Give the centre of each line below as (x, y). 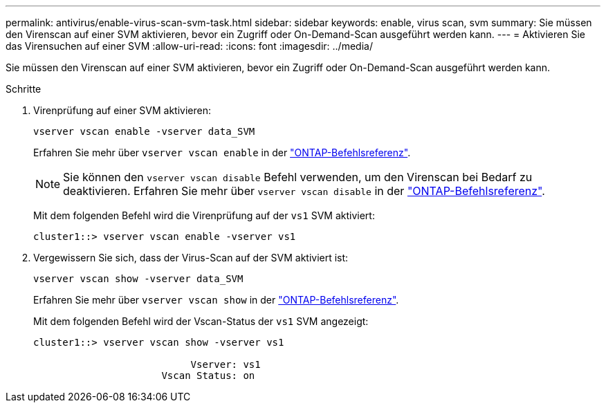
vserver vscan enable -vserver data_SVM (144, 131)
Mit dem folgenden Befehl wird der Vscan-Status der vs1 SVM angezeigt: (201, 321)
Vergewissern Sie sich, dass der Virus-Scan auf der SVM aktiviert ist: (191, 258)
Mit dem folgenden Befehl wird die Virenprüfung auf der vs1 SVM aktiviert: (204, 215)
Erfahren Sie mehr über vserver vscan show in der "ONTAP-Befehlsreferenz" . (216, 300)
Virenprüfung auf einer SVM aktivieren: (122, 110)
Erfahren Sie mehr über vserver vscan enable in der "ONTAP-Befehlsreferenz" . (222, 152)
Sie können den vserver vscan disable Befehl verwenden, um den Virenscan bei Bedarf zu (298, 177)
